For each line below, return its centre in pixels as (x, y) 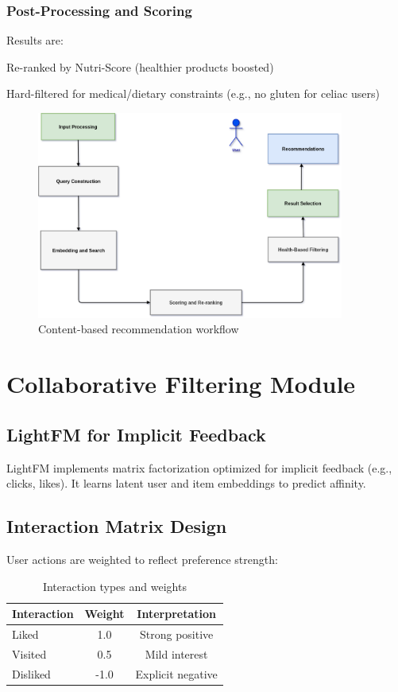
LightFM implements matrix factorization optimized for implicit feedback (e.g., (199, 467)
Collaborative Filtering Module (181, 384)
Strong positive (177, 634)
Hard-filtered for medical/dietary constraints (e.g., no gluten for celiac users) (193, 93)
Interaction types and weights (114, 586)
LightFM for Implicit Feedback (136, 434)
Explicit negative (176, 673)
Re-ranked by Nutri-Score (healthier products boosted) (140, 66)
